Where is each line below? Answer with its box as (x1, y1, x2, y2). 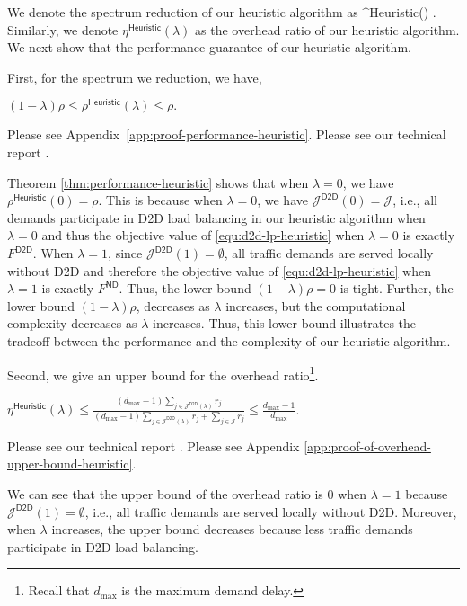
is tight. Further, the (339, 279, 454, 298)
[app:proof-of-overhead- (304, 436, 431, 455)
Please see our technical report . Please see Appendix (7, 436, 300, 455)
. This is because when (98, 191, 223, 209)
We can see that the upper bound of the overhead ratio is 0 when (7, 485, 367, 504)
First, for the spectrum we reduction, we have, (7, 67, 262, 86)
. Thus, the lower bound (119, 279, 251, 298)
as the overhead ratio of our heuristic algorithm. (195, 20, 460, 39)
